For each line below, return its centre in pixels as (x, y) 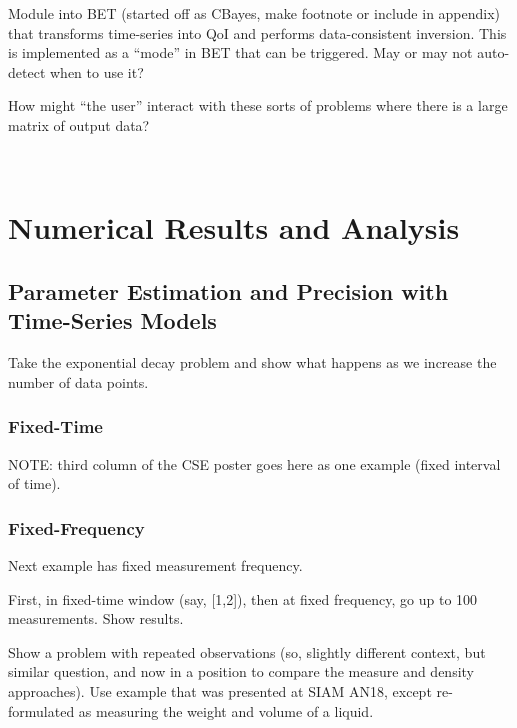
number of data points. (78, 381)
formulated (41, 710)
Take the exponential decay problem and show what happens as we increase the (252, 362)
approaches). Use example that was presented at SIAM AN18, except (220, 690)
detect (27, 71)
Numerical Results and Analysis (234, 227)
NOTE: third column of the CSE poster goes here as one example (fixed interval (254, 463)
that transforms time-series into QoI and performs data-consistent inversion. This (257, 32)
